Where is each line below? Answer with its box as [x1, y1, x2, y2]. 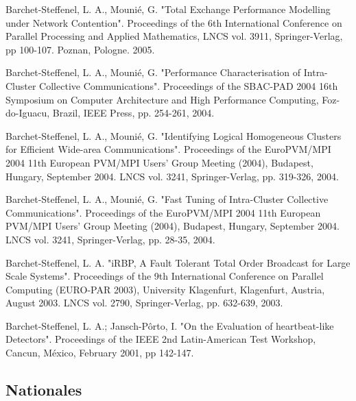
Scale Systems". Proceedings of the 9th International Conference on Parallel [5, 269, 324, 283]
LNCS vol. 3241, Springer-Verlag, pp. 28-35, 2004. [5, 232, 215, 246]
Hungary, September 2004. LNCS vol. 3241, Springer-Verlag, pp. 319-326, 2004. [5, 169, 339, 183]
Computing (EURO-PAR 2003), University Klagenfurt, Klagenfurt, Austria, [5, 282, 325, 296]
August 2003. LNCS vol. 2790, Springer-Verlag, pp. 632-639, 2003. [5, 295, 283, 310]
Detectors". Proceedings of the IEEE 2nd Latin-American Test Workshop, [5, 332, 316, 346]
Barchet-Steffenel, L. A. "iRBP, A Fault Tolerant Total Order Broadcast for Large [5, 255, 351, 269]
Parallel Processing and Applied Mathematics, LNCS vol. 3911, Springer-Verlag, [5, 29, 343, 43]
